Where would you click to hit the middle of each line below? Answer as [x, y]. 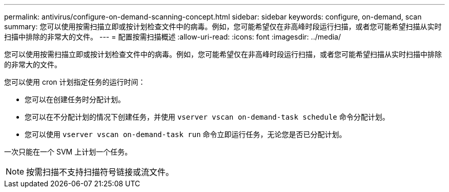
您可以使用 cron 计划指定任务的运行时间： [75, 82]
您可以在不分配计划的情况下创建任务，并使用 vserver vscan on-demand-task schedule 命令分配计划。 [207, 117]
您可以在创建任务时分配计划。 [75, 99]
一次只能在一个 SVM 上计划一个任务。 [68, 152]
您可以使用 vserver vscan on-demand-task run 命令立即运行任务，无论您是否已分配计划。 [186, 134]
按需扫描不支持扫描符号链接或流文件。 [100, 172]
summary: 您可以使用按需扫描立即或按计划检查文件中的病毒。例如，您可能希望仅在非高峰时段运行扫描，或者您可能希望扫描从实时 [223, 26]
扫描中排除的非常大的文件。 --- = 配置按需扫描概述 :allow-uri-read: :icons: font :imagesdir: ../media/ [173, 37]
